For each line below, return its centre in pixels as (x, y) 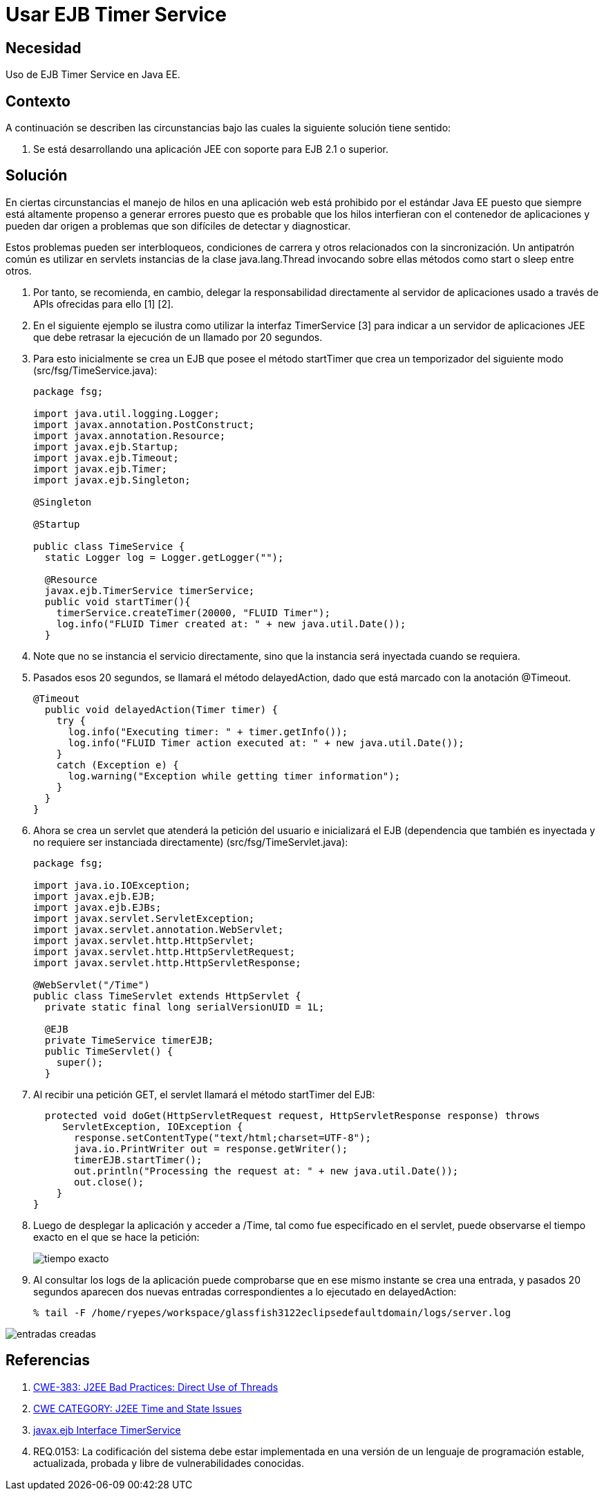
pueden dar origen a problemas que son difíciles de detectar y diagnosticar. (178, 225)
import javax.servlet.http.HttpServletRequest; (164, 951)
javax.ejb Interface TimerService (107, 1430)
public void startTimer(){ (117, 601)
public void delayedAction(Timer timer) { (161, 709)
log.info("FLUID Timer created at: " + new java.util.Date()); (231, 624)
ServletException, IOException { (153, 1126)
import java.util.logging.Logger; (126, 413)
